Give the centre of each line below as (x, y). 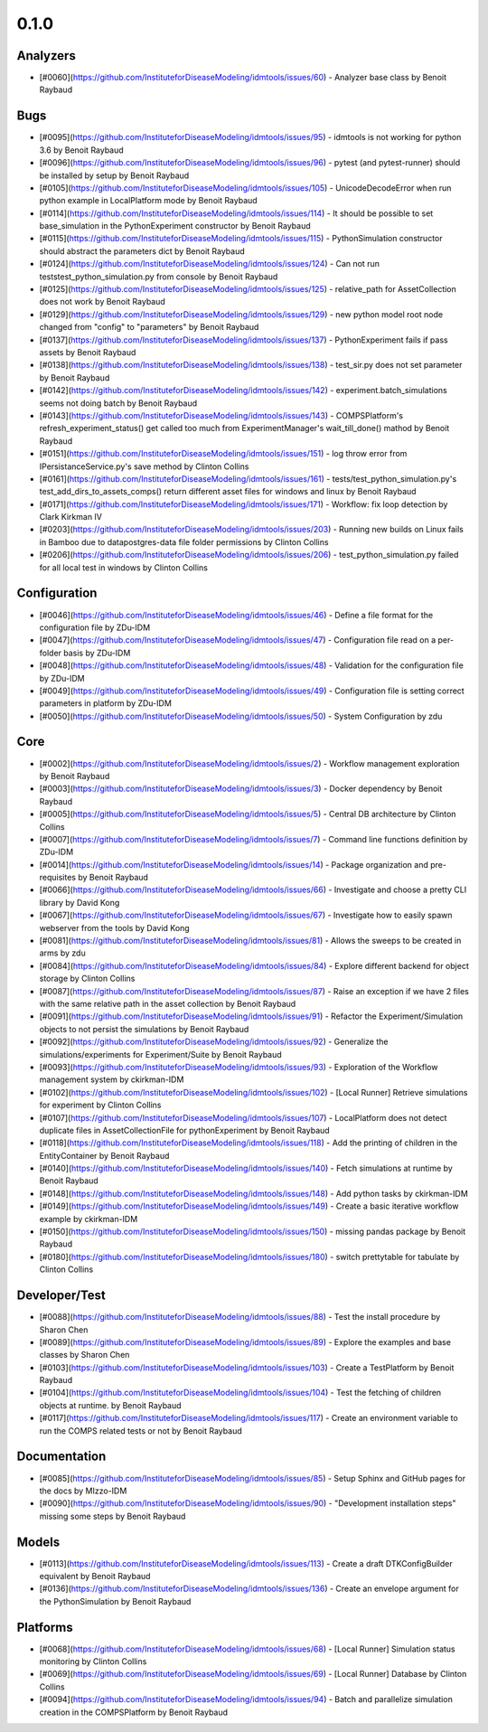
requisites (58, 878)
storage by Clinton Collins (87, 979)
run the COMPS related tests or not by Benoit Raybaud (141, 1431)
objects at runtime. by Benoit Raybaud (110, 1405)
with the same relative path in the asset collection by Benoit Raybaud (168, 1004)
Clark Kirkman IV (71, 517)
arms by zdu (62, 953)
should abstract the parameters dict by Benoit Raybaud (142, 251)
